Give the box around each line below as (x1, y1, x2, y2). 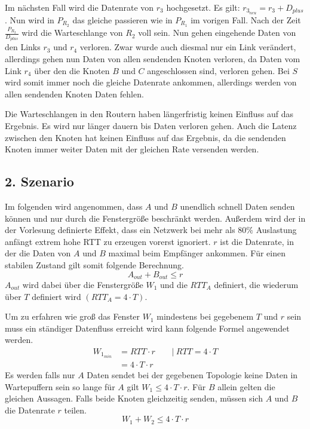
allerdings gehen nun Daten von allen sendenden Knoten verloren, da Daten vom (5, 52, 300, 65)
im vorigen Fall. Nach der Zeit (191, 13, 301, 26)
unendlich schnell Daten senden (180, 200, 295, 212)
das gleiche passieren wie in (72, 13, 173, 26)
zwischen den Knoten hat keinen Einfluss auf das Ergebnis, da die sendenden (5, 131, 286, 143)
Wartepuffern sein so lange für (5, 380, 115, 393)
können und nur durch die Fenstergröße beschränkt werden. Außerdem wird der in (5, 212, 306, 224)
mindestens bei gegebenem (156, 310, 254, 323)
